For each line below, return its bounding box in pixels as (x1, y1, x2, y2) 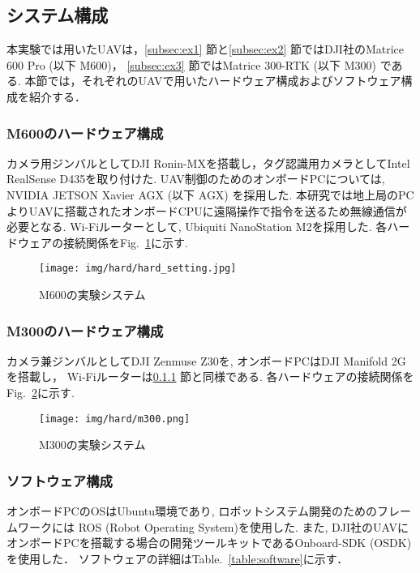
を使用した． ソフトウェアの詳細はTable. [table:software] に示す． (6, 549, 349, 567)
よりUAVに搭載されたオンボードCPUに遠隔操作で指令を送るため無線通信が (6, 202, 407, 219)
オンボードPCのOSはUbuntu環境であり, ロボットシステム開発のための (6, 502, 378, 520)
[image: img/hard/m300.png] (39, 413, 191, 425)
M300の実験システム (39, 436, 146, 453)
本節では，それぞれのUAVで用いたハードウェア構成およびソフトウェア (24, 72, 401, 89)
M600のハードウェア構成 (6, 122, 164, 143)
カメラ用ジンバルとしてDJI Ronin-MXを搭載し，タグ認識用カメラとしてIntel (6, 154, 410, 171)
